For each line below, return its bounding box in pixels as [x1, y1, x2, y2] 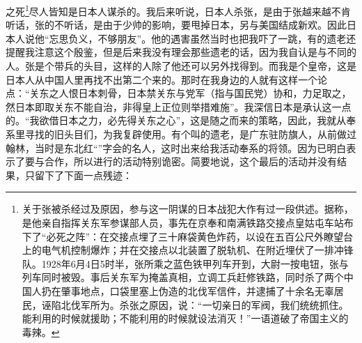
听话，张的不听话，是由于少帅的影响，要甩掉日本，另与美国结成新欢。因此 [6, 17, 347, 32]
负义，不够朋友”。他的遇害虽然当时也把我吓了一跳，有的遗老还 [68, 31, 356, 45]
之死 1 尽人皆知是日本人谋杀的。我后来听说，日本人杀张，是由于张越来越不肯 [6, 2, 351, 18]
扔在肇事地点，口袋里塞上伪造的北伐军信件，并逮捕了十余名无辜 [41, 283, 334, 298]
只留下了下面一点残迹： [24, 167, 132, 182]
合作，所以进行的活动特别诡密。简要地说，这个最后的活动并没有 [44, 154, 337, 169]
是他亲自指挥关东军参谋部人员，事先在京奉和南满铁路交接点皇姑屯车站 [22, 215, 344, 229]
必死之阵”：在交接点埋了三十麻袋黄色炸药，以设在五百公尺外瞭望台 [46, 229, 354, 243]
